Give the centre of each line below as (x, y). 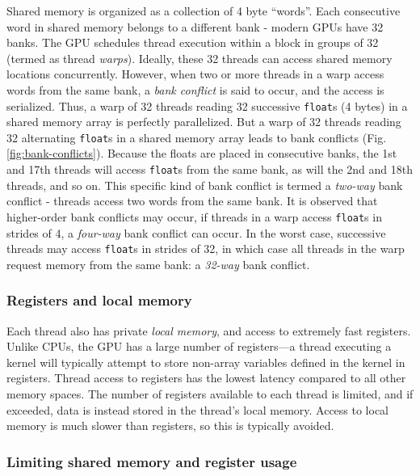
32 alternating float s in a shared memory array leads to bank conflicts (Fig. (197, 137)
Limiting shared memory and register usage (152, 461)
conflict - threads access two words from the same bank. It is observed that (192, 201)
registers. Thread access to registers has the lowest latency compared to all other (206, 378)
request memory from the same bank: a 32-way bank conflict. (158, 264)
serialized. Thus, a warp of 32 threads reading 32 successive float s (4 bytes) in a (207, 105)
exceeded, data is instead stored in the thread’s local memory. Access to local (198, 409)
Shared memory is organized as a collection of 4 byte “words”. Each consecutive (204, 11)
